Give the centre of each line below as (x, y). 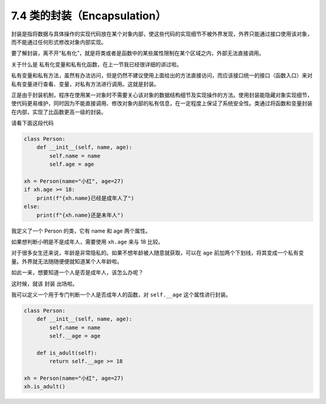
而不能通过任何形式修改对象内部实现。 (59, 42)
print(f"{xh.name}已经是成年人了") (85, 198)
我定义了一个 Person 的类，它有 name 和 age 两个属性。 (81, 231)
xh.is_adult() (45, 387)
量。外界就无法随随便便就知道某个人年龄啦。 (67, 261)
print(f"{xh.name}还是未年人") (80, 215)
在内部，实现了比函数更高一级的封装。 (59, 112)
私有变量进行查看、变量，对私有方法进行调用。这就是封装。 (85, 84)
